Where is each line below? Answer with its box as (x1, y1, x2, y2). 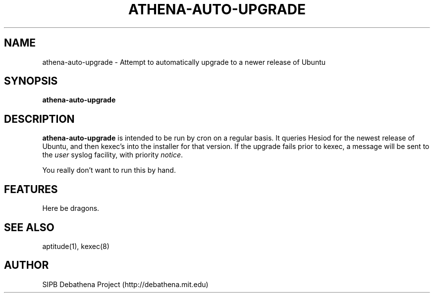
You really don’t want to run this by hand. (42, 166, 176, 175)
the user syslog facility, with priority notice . (42, 150, 183, 159)
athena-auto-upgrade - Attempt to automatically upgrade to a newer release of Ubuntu (42, 57, 326, 66)
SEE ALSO (4, 221, 54, 234)
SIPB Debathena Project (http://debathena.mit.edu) (42, 280, 209, 289)
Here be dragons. (42, 204, 100, 213)
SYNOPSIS (4, 75, 58, 88)
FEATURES (4, 183, 58, 196)
